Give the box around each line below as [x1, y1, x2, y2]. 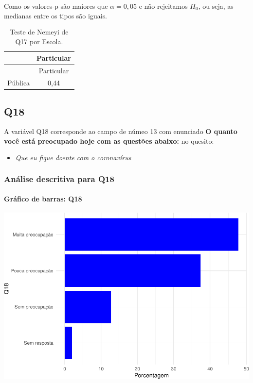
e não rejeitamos [139, 1, 188, 11]
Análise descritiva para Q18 [4, 173, 114, 185]
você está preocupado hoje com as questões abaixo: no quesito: [4, 135, 214, 146]
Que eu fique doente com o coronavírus [15, 152, 131, 162]
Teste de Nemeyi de [10, 27, 69, 37]
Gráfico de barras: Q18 [4, 193, 82, 203]
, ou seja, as [198, 1, 234, 11]
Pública [7, 78, 30, 88]
